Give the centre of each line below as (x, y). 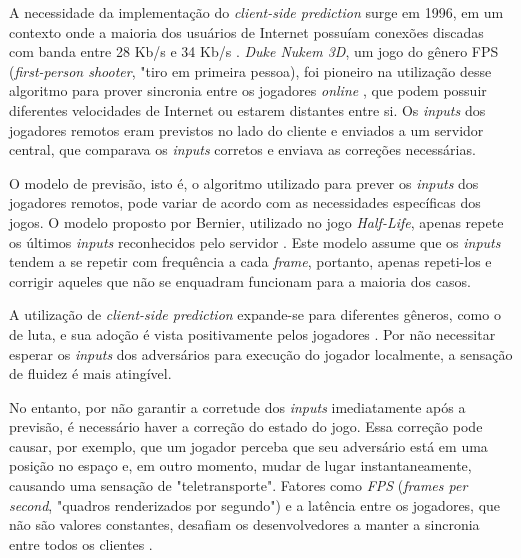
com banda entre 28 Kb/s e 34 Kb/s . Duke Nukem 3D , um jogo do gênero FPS (254, 51)
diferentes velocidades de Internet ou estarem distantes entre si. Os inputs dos (247, 109)
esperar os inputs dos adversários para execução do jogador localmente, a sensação (261, 353)
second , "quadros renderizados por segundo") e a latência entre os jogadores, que (255, 504)
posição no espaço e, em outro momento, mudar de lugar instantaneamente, (240, 465)
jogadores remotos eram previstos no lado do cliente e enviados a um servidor (246, 129)
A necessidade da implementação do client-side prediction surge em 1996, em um (256, 12)
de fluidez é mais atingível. (90, 373)
